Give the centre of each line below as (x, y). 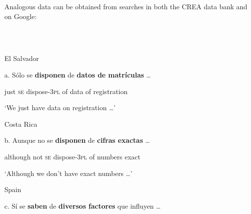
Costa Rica (21, 124)
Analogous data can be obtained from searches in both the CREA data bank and (126, 6)
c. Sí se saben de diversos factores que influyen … (83, 205)
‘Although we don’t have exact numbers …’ (68, 173)
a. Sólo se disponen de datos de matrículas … (78, 74)
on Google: (21, 16)
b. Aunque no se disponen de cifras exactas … (77, 140)
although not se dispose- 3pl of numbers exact (73, 156)
